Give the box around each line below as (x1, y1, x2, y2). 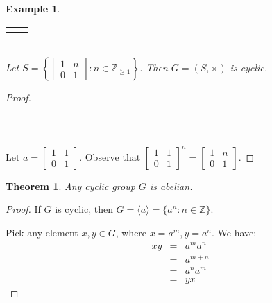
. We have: (212, 225, 257, 240)
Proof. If (6, 202, 41, 216)
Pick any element (6, 225, 78, 240)
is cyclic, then (55, 202, 113, 216)
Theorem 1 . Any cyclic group (6, 178, 135, 193)
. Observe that (79, 149, 141, 164)
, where (115, 225, 147, 240)
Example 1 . (6, 1, 60, 15)
